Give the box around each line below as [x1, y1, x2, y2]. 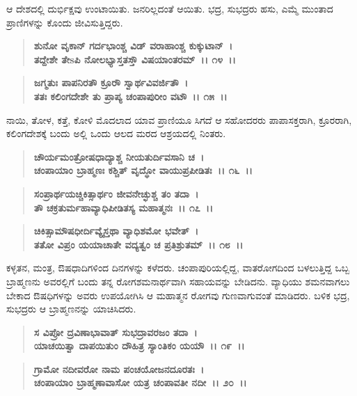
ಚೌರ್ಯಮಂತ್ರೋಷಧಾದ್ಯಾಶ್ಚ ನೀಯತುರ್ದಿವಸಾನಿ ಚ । [33, 149, 205, 164]
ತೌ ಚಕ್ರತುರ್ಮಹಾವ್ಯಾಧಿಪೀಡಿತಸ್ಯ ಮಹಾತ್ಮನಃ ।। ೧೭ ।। [33, 200, 214, 214]
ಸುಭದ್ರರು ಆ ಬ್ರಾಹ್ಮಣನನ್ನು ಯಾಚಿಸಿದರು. [6, 301, 136, 316]
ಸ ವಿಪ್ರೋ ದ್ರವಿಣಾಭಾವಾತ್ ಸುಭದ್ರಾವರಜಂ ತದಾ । [33, 324, 198, 339]
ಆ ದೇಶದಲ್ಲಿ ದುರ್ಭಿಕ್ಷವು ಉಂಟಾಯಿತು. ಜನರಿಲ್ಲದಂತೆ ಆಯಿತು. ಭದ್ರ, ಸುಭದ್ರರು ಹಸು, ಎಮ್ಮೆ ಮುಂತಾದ [6, 1, 333, 15]
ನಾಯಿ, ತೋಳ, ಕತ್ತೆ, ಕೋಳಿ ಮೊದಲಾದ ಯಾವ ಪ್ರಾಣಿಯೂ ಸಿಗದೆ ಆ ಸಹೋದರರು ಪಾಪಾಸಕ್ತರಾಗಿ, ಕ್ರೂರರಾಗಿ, [6, 112, 352, 127]
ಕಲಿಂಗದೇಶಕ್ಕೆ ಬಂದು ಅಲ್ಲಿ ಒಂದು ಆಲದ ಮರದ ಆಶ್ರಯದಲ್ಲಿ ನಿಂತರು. [6, 126, 226, 141]
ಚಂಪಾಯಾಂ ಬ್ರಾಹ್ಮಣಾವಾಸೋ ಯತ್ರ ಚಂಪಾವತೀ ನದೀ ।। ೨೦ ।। [33, 375, 247, 390]
